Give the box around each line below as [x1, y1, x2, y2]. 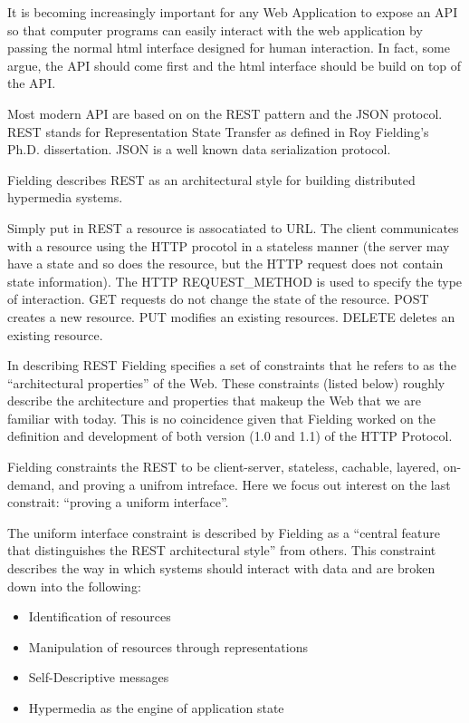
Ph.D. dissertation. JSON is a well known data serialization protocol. [7, 140, 391, 159]
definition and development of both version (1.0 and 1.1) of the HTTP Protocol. [7, 426, 453, 445]
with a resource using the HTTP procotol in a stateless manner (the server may [7, 236, 450, 255]
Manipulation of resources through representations [28, 637, 308, 656]
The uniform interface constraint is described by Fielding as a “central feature [7, 523, 440, 542]
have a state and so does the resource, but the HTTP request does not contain [7, 254, 444, 273]
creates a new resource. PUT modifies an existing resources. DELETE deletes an [7, 307, 455, 326]
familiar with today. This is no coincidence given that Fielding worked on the [7, 408, 435, 427]
